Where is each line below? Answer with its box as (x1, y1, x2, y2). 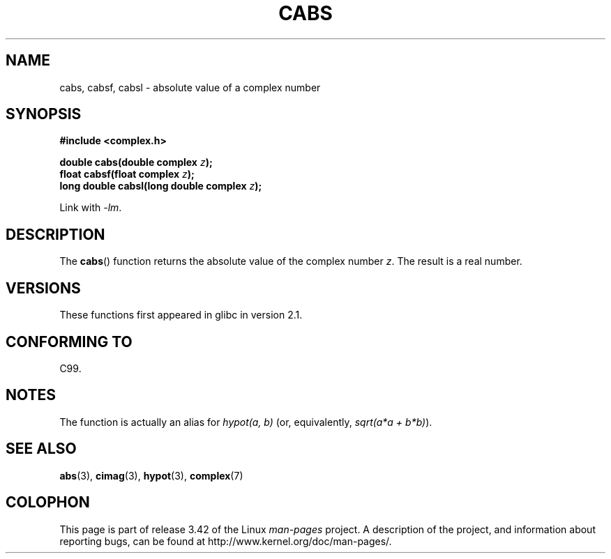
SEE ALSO (6, 440, 77, 458)
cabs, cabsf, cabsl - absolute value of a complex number (59, 81, 321, 93)
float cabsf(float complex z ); (59, 168, 195, 181)
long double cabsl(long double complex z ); (59, 180, 262, 192)
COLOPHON (6, 493, 90, 512)
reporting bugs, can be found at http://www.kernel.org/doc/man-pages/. (59, 535, 392, 547)
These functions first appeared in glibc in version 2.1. (59, 309, 303, 321)
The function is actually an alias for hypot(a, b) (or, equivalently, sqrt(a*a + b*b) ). (59, 415, 432, 428)
